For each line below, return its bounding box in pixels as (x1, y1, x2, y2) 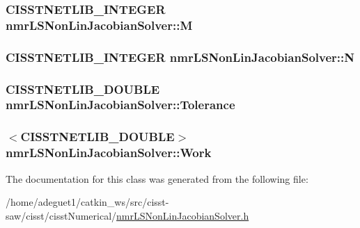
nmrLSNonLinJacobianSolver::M (6, 16, 193, 33)
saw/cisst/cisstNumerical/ (6, 208, 117, 222)
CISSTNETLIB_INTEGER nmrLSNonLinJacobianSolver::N (6, 48, 354, 65)
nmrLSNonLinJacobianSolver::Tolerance (6, 96, 235, 113)
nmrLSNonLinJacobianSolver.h (116, 208, 249, 222)
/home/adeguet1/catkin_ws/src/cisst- (6, 195, 169, 209)
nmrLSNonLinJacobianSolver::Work (6, 144, 212, 161)
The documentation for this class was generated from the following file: (6, 171, 308, 186)
